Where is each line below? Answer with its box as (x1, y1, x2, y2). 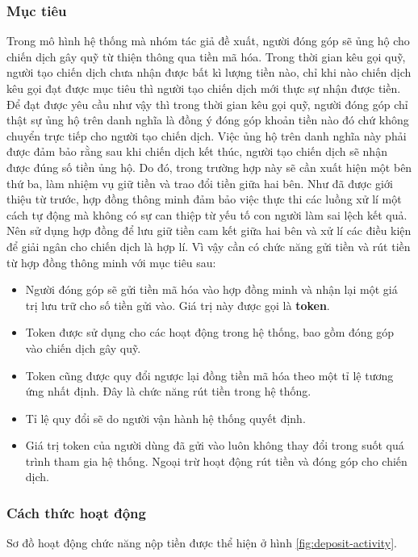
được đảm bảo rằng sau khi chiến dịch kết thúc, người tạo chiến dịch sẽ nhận (6, 143, 387, 160)
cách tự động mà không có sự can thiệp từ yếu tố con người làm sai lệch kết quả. (6, 206, 408, 223)
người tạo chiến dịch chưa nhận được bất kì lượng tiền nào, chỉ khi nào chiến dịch (6, 64, 412, 81)
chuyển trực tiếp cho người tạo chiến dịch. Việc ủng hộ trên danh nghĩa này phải (6, 127, 407, 144)
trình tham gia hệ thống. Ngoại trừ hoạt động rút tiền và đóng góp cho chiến (25, 452, 408, 469)
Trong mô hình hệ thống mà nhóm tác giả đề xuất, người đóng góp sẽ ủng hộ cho (6, 32, 410, 49)
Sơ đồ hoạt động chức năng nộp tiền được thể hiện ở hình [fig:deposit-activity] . (6, 534, 397, 551)
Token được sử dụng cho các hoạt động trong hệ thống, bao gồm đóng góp (25, 324, 395, 341)
